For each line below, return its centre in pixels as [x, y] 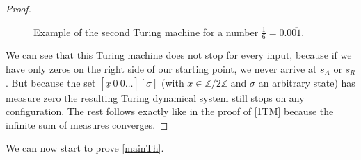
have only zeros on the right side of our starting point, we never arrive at [161, 69]
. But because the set [51, 82]
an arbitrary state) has [307, 82]
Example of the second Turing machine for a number [146, 32]
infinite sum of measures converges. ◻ [87, 124]
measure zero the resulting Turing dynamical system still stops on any [155, 97]
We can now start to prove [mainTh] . [85, 148]
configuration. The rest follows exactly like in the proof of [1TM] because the [170, 111]
